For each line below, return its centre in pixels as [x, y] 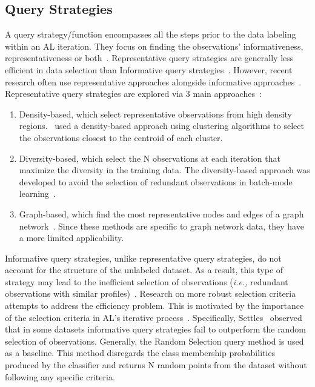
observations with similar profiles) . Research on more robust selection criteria [151, 293]
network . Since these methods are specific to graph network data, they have [161, 226]
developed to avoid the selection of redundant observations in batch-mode [156, 181]
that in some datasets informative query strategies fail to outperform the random [155, 329]
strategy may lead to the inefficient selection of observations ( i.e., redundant [147, 281]
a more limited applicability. [71, 238]
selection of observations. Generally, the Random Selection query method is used [154, 341]
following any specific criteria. [60, 376]
